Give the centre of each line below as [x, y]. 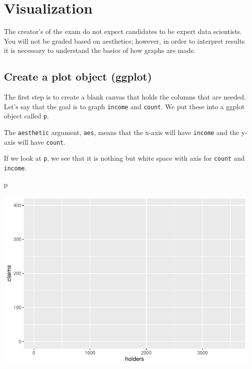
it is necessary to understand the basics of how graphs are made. [100, 50]
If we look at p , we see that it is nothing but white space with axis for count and [124, 158]
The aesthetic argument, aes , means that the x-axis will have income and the [122, 132]
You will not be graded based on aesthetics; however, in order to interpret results [124, 41]
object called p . [26, 116]
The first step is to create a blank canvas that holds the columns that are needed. [125, 97]
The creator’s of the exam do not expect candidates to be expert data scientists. [123, 31]
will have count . [41, 142]
